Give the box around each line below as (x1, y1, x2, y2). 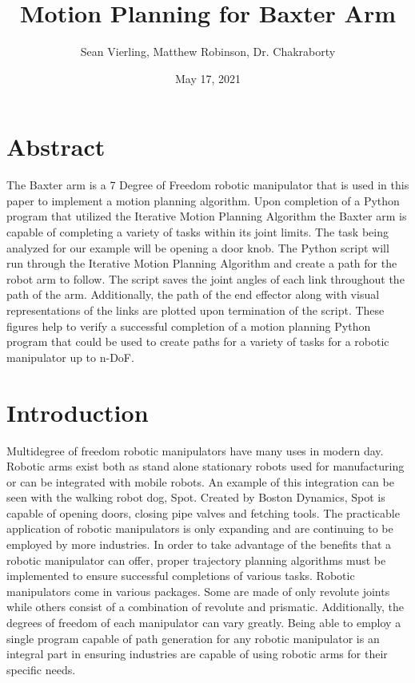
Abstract (6, 130, 106, 163)
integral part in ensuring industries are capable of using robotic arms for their (6, 645, 388, 662)
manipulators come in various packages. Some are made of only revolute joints (6, 582, 390, 599)
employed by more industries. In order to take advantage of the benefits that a (6, 536, 392, 553)
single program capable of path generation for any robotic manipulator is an (6, 629, 380, 646)
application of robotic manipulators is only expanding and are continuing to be (6, 520, 393, 537)
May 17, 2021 (174, 69, 241, 86)
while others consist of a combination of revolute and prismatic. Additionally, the (6, 598, 405, 615)
